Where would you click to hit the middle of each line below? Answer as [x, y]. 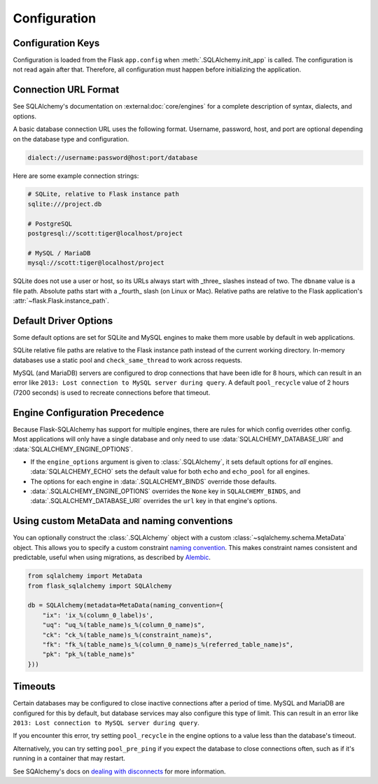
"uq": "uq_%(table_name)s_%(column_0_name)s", [124, 625]
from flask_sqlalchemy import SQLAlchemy [100, 586]
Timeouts [34, 687]
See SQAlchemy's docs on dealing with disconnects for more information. [119, 771]
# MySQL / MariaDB [59, 253]
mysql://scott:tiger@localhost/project [96, 263]
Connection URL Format [66, 90]
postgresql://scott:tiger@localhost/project [105, 234]
